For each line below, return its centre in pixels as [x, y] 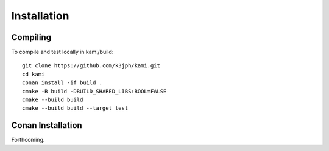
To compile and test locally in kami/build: [62, 52]
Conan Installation [47, 125]
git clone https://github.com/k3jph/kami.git [91, 66]
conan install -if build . [62, 83]
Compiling [31, 37]
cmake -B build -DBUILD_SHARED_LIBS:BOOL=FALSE [94, 91]
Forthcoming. [28, 140]
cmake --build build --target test [75, 108]
